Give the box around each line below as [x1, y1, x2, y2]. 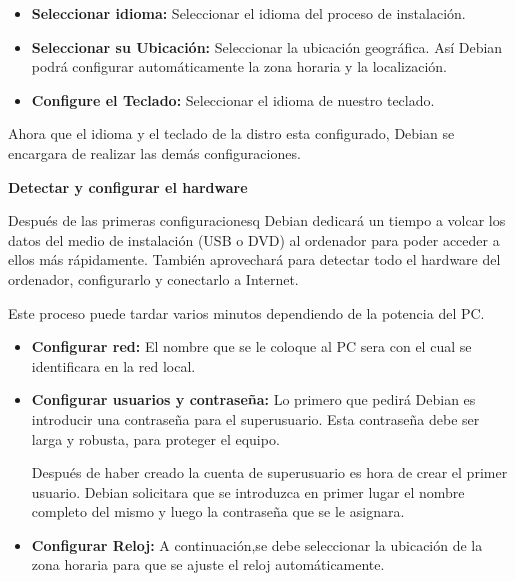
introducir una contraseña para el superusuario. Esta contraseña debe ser [31, 408, 480, 429]
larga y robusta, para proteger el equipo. [31, 428, 280, 449]
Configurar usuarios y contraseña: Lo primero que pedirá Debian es [31, 389, 476, 410]
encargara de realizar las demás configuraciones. [8, 142, 301, 163]
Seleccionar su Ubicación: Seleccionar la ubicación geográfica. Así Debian [31, 36, 503, 57]
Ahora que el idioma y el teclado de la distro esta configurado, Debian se [8, 123, 455, 144]
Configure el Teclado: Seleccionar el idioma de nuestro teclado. [31, 89, 435, 110]
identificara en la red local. [31, 355, 196, 376]
